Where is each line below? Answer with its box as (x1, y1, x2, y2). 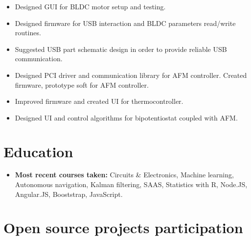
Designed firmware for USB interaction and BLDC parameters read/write (15, 18, 236, 28)
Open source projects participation (3, 217, 243, 238)
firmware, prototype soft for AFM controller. (15, 79, 149, 90)
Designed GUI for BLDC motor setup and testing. (15, 1, 166, 11)
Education (3, 141, 73, 161)
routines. (15, 27, 41, 38)
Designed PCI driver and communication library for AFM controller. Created (15, 70, 247, 80)
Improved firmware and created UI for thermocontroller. (15, 96, 183, 106)
